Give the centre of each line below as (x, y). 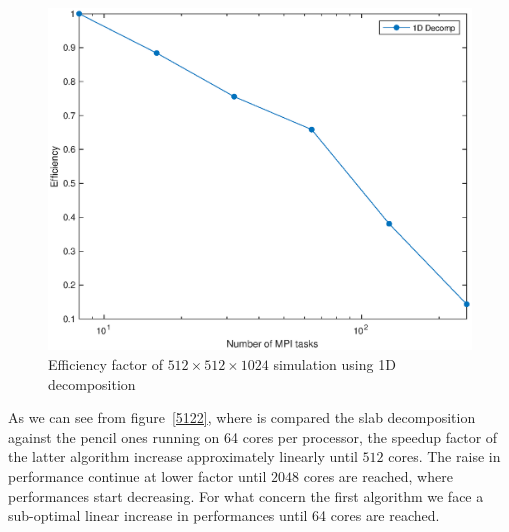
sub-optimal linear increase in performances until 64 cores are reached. (224, 515)
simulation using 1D (334, 364)
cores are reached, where (378, 475)
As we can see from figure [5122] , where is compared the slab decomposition (242, 417)
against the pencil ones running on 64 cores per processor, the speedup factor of (253, 436)
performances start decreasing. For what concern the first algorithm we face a (246, 495)
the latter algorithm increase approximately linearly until (183, 456)
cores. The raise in (444, 456)
